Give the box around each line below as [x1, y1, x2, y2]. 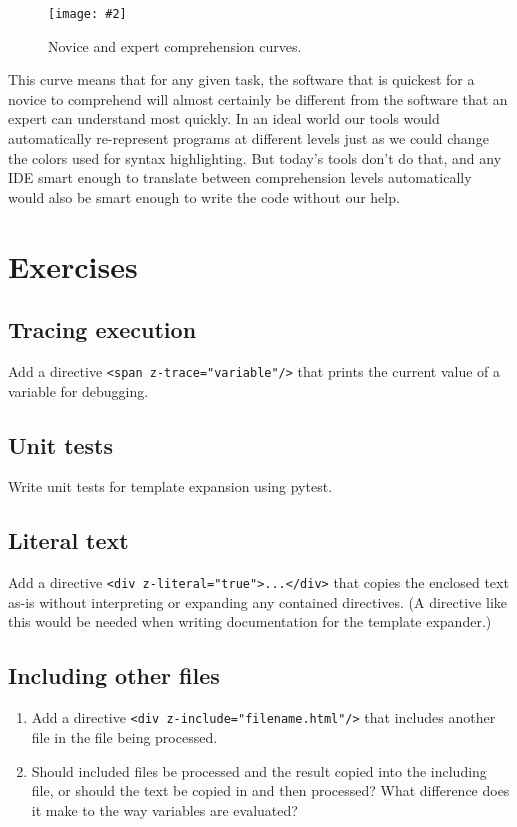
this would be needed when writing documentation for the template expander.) [8, 611, 492, 632]
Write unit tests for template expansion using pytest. [8, 476, 333, 497]
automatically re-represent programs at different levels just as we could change [8, 128, 489, 149]
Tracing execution [8, 314, 197, 345]
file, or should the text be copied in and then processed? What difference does [31, 780, 510, 801]
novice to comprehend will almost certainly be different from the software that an [8, 88, 508, 109]
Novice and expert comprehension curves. [48, 35, 302, 56]
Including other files [8, 660, 220, 691]
